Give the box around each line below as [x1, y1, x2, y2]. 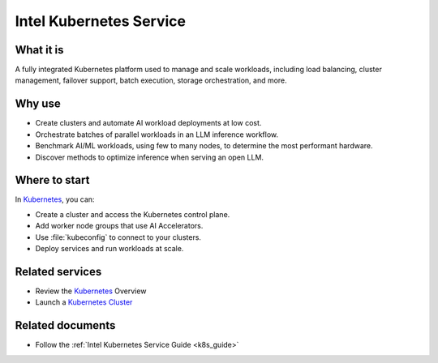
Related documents [15, 318, 116, 332]
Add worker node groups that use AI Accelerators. [35, 221, 204, 231]
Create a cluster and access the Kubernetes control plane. [35, 209, 230, 219]
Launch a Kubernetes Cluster [35, 297, 133, 307]
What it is [15, 43, 64, 57]
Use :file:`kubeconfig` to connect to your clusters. [35, 232, 202, 242]
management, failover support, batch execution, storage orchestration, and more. [15, 75, 287, 85]
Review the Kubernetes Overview [35, 286, 147, 296]
